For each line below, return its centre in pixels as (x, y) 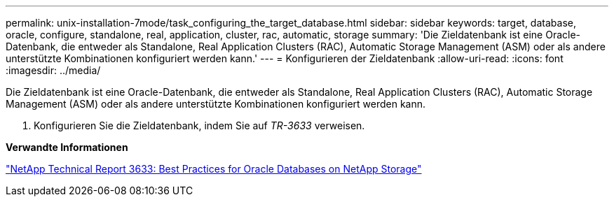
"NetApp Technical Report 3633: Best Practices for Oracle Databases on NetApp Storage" (214, 169)
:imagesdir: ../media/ (53, 70)
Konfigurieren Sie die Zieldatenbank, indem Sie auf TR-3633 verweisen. (199, 125)
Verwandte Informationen (67, 147)
